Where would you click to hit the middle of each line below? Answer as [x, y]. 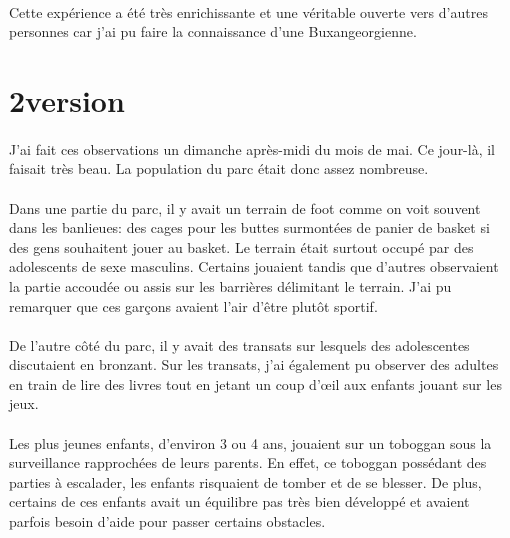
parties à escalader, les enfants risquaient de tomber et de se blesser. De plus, [245, 481]
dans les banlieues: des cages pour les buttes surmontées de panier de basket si [249, 227]
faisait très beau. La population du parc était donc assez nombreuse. [219, 168]
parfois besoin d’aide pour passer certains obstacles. [167, 521]
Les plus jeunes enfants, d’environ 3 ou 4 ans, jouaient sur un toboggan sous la [250, 442]
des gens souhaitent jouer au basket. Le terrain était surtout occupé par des [241, 246]
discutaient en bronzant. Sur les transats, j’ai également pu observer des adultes [254, 364]
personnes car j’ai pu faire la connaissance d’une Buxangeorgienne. [213, 31]
